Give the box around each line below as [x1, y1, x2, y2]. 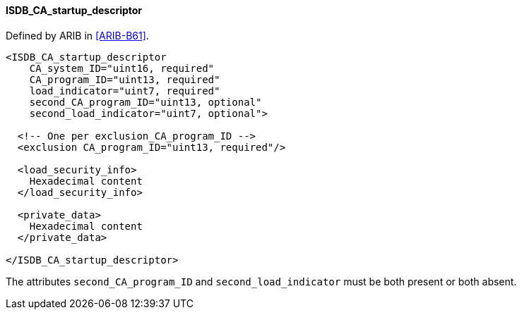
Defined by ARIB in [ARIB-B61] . [6, 29, 149, 42]
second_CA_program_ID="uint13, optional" [29, 96, 262, 108]
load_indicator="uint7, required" [29, 85, 220, 97]
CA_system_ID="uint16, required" [29, 62, 215, 74]
